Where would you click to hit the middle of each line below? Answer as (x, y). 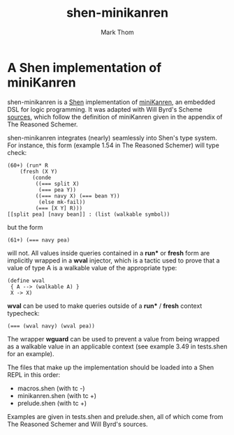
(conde (42, 177)
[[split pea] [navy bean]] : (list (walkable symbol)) (89, 214)
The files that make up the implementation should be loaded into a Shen (111, 367)
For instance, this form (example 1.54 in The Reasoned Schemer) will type (114, 145)
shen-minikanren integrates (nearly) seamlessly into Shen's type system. (112, 138)
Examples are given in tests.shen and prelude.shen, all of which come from (115, 416)
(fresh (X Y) (39, 171)
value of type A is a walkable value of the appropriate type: (92, 267)
